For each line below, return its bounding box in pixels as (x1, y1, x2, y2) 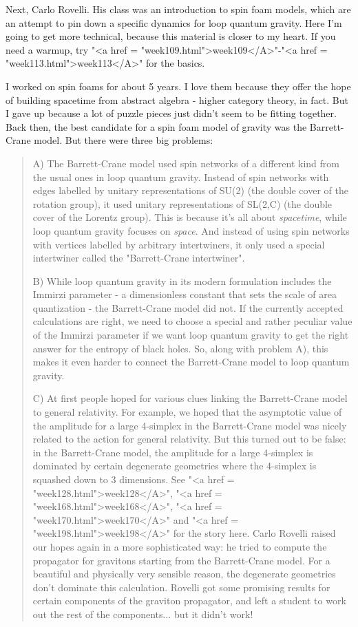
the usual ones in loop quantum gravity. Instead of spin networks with (32, 169, 329, 184)
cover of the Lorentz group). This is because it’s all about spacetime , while (32, 210, 347, 224)
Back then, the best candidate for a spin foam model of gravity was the (6, 119, 307, 134)
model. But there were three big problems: (34, 133, 213, 147)
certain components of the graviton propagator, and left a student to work (32, 593, 346, 608)
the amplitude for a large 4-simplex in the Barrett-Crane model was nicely (32, 418, 347, 432)
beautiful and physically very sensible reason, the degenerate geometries (32, 566, 336, 581)
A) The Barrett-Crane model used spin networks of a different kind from (32, 156, 339, 170)
